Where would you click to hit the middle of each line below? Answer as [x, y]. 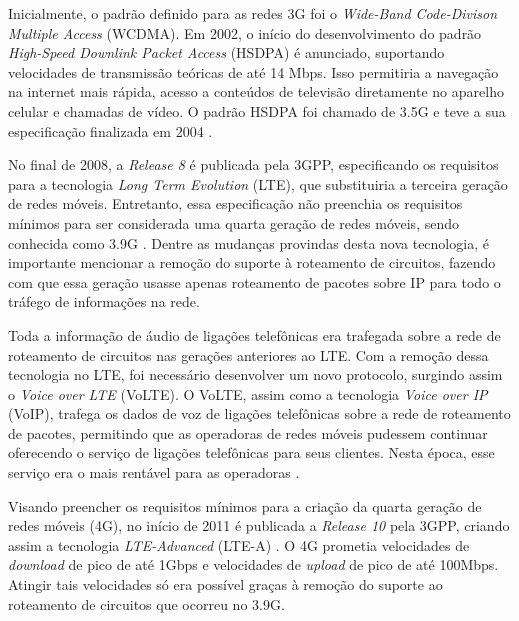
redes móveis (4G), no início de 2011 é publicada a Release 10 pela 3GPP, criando [259, 525]
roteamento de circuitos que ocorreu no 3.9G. [146, 603]
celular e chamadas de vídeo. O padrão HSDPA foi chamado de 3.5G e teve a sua [257, 110]
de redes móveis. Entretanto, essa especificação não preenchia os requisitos [235, 203]
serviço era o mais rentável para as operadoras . [154, 472]
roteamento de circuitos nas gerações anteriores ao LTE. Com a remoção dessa [248, 354]
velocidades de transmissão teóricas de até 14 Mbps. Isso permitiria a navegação [253, 71]
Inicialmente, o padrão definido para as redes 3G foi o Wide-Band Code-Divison [253, 13]
